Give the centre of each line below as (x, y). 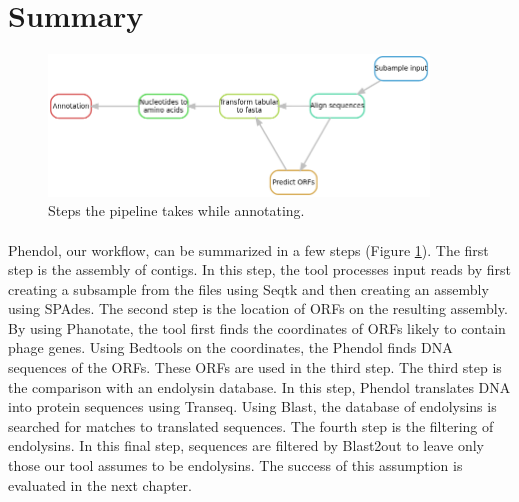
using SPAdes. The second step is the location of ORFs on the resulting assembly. (258, 308)
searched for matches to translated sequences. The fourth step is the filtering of (251, 425)
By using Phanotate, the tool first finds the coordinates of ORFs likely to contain (257, 327)
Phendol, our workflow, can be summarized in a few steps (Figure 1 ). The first (248, 249)
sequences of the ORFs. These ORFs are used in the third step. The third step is (255, 367)
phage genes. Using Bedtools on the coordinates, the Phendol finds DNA (230, 347)
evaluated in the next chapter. (100, 484)
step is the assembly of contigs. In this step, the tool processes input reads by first (260, 269)
